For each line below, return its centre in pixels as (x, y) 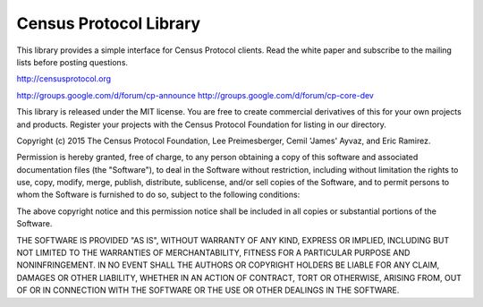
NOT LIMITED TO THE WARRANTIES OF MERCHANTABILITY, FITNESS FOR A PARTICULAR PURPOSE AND (213, 253)
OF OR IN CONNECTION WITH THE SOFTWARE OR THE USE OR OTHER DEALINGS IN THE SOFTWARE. (208, 290)
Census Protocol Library (109, 23)
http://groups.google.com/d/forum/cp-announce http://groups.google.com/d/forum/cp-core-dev (195, 95)
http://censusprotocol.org (64, 79)
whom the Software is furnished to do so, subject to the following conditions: (158, 195)
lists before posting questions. (72, 62)
